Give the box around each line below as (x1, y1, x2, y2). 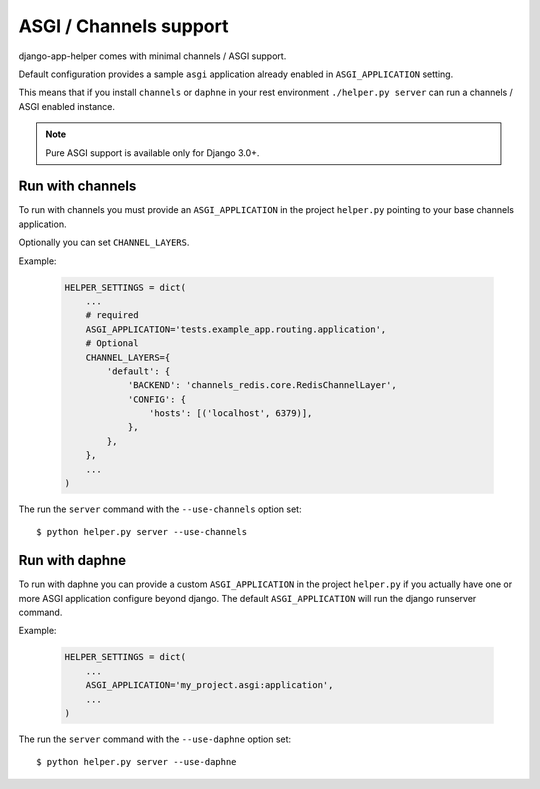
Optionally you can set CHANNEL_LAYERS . (18, 236, 190, 249)
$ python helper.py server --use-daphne (36, 756, 237, 768)
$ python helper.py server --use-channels (36, 526, 248, 538)
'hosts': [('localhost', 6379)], (148, 408, 313, 419)
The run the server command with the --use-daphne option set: (18, 733, 292, 745)
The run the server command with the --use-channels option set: (18, 503, 302, 515)
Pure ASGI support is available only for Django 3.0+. (45, 146, 260, 159)
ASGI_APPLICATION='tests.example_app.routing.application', (85, 323, 387, 335)
